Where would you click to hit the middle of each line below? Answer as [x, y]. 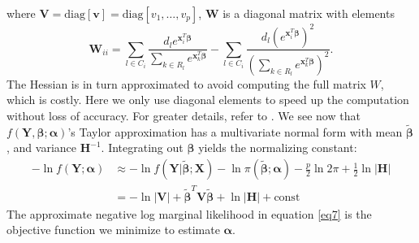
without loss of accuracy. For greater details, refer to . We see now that [184, 116]
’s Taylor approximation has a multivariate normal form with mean [235, 131]
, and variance [41, 148]
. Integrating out [142, 148]
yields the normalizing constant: [278, 148]
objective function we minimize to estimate [113, 230]
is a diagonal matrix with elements [309, 13]
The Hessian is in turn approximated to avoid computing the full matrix [186, 83]
